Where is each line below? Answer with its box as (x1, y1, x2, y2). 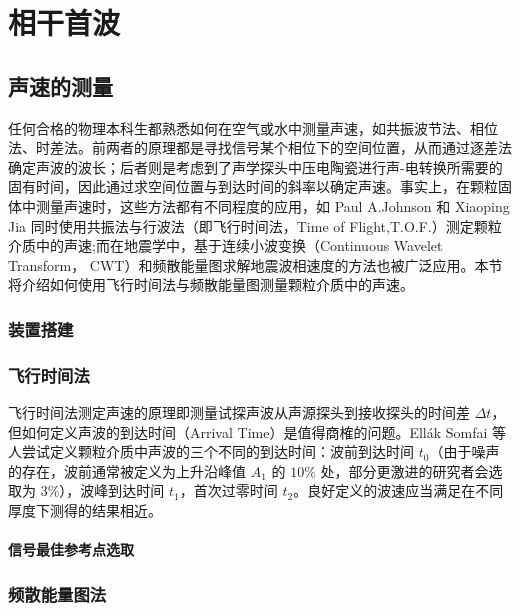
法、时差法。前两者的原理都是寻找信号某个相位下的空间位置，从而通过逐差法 (8, 137, 512, 158)
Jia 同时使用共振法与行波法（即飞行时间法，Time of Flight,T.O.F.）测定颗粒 (8, 215, 502, 236)
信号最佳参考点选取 (8, 539, 134, 560)
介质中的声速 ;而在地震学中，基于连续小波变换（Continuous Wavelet (8, 235, 443, 256)
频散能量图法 (8, 581, 107, 606)
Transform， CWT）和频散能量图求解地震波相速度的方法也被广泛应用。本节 (8, 254, 503, 275)
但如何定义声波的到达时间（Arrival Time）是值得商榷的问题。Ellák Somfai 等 (8, 421, 507, 442)
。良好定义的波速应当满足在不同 (293, 480, 504, 501)
